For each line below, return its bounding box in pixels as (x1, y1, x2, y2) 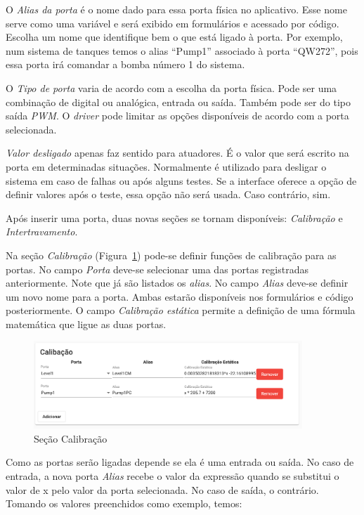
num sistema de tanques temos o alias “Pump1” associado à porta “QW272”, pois (6, 43, 358, 58)
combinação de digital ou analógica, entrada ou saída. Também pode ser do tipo (6, 94, 351, 109)
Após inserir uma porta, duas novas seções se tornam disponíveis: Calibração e (6, 210, 343, 225)
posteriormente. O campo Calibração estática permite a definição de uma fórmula (6, 303, 356, 318)
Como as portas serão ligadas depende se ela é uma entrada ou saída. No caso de (6, 455, 354, 469)
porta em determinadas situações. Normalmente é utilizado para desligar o (6, 159, 327, 174)
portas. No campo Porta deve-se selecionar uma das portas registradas (6, 261, 308, 276)
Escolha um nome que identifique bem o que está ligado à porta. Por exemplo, (6, 30, 343, 44)
